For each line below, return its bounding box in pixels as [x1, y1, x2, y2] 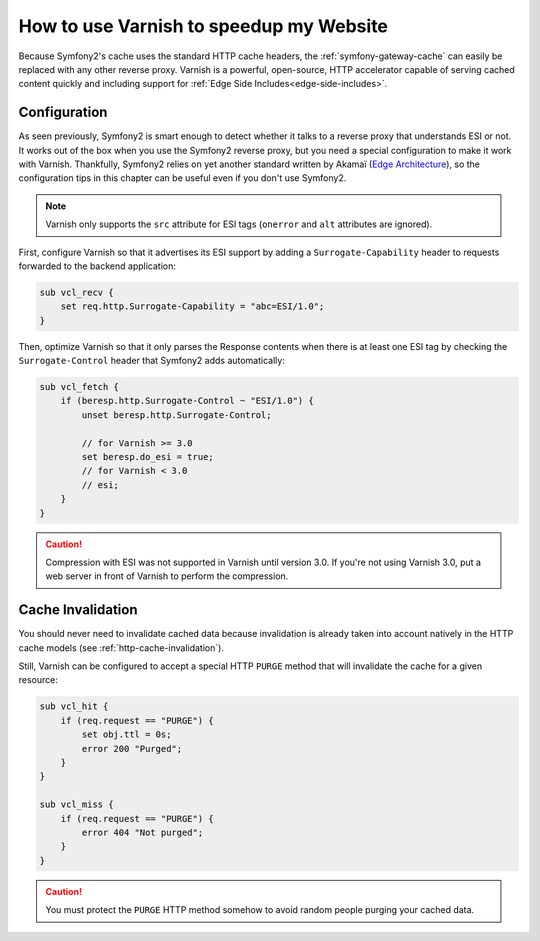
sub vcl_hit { [39, 701, 109, 712]
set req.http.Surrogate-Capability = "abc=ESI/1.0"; [60, 301, 325, 312]
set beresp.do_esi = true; [81, 451, 214, 463]
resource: [18, 674, 59, 686]
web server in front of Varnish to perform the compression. [45, 570, 289, 582]
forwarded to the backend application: [18, 260, 177, 272]
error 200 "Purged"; [81, 743, 183, 754]
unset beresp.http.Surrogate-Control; [81, 409, 272, 420]
